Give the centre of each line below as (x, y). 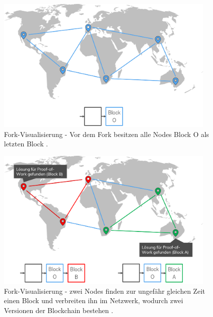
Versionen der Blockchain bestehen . (59, 310)
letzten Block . (26, 144)
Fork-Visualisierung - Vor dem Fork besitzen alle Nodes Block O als (106, 134)
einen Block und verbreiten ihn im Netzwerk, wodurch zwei (94, 300)
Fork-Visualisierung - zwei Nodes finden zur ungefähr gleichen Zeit (105, 291)
